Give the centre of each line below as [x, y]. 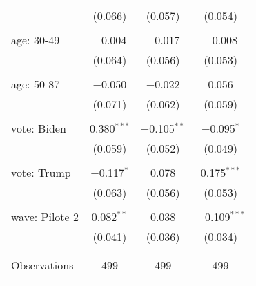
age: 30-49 [36, 40]
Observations [42, 265]
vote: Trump [41, 172]
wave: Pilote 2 [45, 217]
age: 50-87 [36, 84]
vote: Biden [39, 128]
